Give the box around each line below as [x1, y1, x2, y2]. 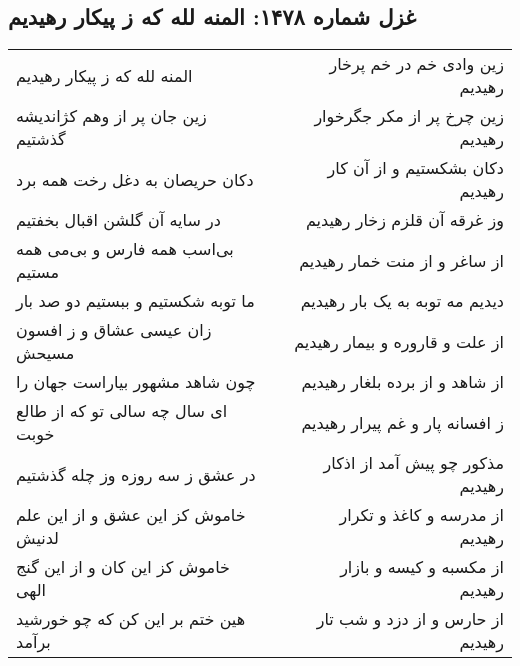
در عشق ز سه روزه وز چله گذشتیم [16, 462, 256, 486]
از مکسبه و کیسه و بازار [340, 555, 504, 579]
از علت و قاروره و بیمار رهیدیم [294, 329, 504, 353]
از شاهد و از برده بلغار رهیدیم [301, 370, 504, 394]
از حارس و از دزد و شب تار [316, 607, 504, 631]
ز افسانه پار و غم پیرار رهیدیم [301, 410, 504, 434]
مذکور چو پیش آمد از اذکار [323, 451, 504, 475]
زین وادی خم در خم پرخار [329, 52, 504, 76]
